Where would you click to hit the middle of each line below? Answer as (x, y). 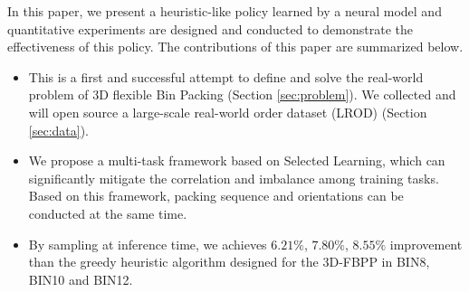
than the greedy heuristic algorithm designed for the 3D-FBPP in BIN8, (229, 262)
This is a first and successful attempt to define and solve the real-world (226, 76)
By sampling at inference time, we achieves (148, 244)
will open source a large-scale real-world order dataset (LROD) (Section (228, 112)
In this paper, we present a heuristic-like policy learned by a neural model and (225, 11)
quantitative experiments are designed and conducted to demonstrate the (210, 28)
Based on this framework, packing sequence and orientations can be (216, 196)
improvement (426, 244)
